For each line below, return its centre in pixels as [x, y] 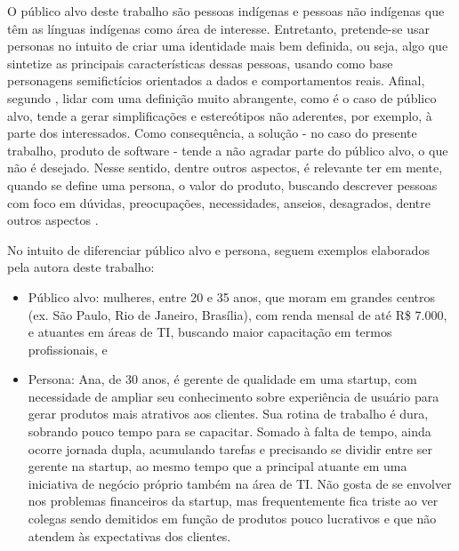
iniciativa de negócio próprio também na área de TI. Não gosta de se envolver [240, 483]
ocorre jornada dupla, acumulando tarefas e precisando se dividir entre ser [230, 448]
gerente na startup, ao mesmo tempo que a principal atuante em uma [217, 466]
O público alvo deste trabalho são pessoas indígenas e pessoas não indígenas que [226, 11]
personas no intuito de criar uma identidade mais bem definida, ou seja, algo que [228, 46]
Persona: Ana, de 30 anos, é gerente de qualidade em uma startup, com [222, 379]
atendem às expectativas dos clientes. [129, 535]
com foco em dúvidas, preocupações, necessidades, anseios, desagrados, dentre [219, 202]
